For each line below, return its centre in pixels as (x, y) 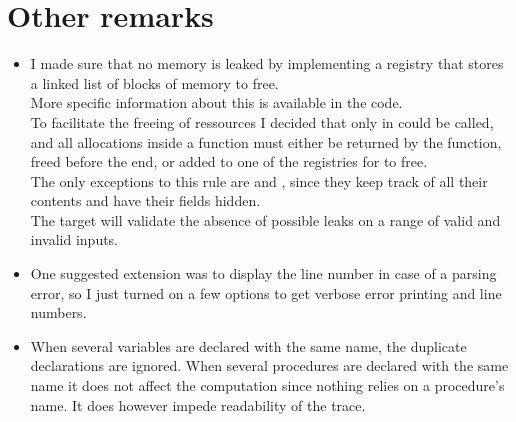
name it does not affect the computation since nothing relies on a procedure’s (267, 385)
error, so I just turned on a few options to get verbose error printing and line (266, 292)
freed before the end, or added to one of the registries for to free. (229, 161)
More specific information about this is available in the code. (216, 102)
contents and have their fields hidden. (145, 200)
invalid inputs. (74, 239)
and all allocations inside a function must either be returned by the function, (266, 141)
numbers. (58, 312)
